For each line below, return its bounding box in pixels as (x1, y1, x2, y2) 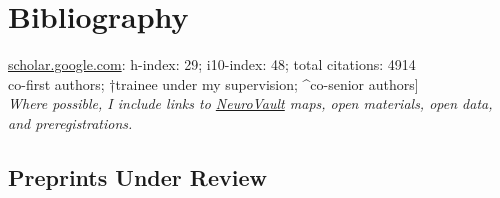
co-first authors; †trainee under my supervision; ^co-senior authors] (8, 73, 419, 94)
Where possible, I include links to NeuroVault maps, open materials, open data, (8, 93, 493, 114)
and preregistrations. (8, 112, 133, 133)
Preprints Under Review (8, 161, 267, 192)
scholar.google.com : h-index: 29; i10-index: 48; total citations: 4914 (8, 54, 416, 75)
